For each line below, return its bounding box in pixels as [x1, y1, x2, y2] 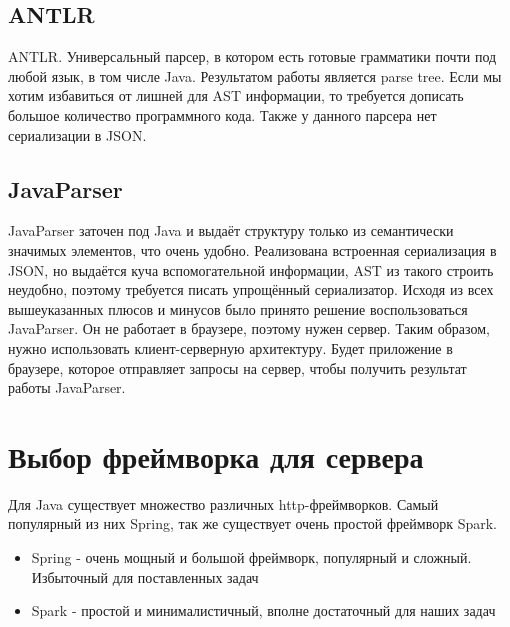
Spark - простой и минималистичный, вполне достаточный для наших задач [31, 600, 496, 621]
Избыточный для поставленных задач [31, 566, 259, 587]
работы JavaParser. [8, 377, 126, 398]
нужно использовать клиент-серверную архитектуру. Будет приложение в [8, 337, 453, 358]
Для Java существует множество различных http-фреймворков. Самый [8, 493, 439, 514]
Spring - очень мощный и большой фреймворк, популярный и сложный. [31, 547, 472, 568]
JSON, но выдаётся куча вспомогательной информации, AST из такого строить [8, 259, 494, 280]
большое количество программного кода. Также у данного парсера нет [8, 104, 437, 125]
